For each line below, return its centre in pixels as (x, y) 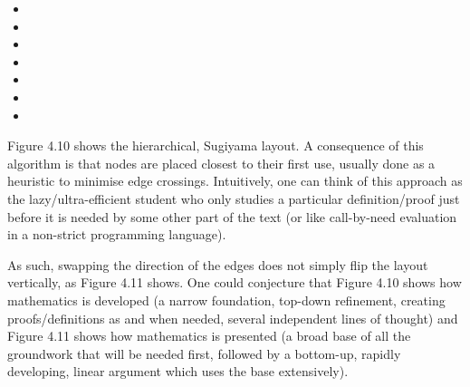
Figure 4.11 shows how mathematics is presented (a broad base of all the (209, 336)
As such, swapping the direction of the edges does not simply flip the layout (218, 264)
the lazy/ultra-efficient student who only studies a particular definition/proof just (234, 198)
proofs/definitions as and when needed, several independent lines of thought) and (233, 318)
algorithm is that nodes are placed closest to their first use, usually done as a (221, 163)
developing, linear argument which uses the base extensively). (178, 371)
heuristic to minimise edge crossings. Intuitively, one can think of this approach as (235, 181)
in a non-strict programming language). (117, 234)
